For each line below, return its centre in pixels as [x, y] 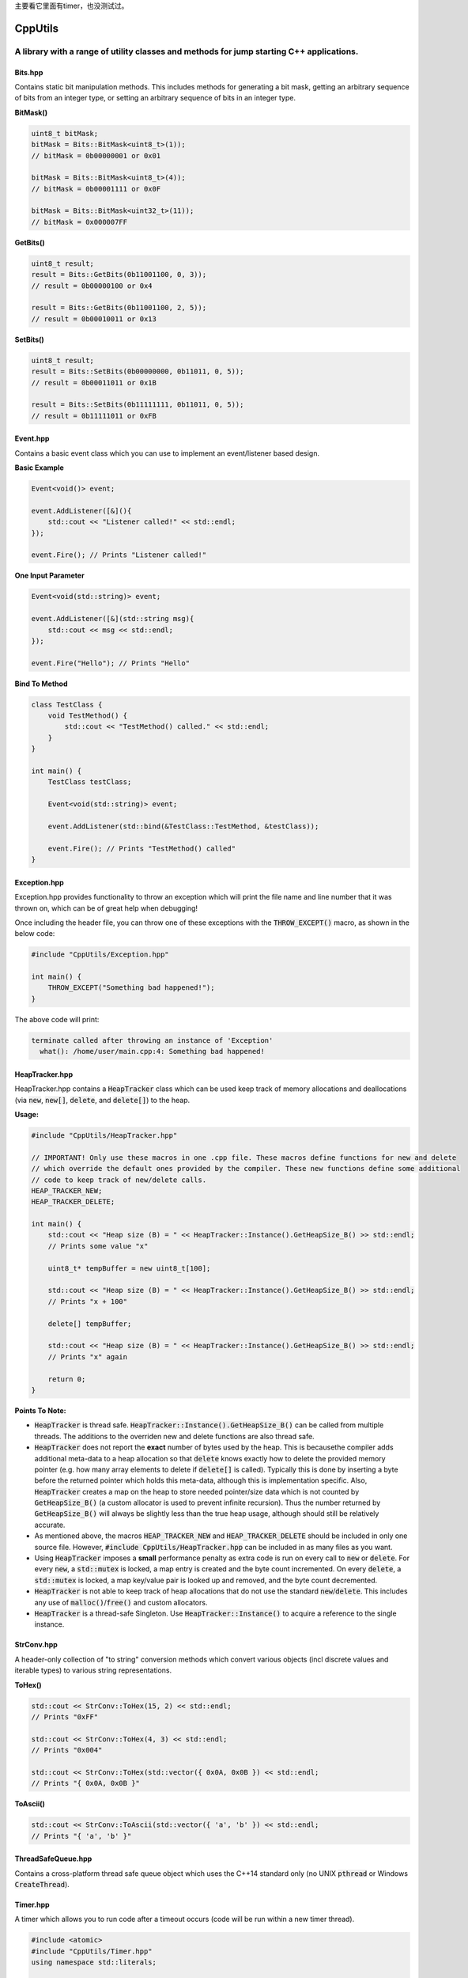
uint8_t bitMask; [65, 133]
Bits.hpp [29, 72]
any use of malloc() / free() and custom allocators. [121, 1602]
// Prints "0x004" [67, 1750]
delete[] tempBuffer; [90, 1324]
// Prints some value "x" [98, 1246]
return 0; [67, 1379]
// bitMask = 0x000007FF [79, 222]
